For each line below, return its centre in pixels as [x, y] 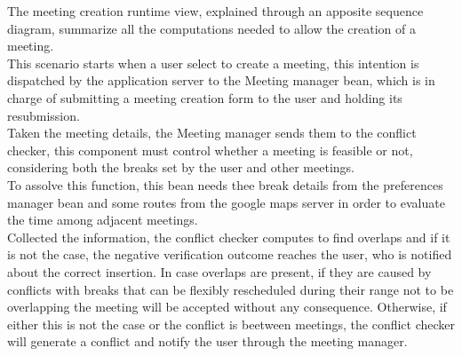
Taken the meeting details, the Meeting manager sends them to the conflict [212, 133]
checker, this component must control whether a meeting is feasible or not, [210, 150]
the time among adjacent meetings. [103, 220]
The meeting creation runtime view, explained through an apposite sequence [215, 11]
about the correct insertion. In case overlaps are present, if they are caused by [219, 271]
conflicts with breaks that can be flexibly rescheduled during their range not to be [231, 289]
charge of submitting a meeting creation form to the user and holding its [205, 97]
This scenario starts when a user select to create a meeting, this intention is [213, 63]
